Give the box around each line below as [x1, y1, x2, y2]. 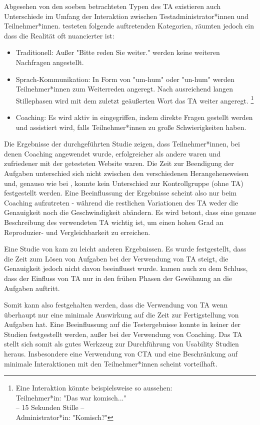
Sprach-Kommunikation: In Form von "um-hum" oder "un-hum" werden [15, 73, 234, 84]
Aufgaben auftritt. [4, 282, 60, 293]
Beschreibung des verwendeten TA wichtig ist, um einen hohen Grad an [4, 216, 223, 227]
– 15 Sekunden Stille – [15, 402, 84, 412]
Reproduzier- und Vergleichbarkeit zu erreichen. [4, 226, 150, 237]
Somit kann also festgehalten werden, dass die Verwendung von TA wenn [4, 299, 228, 310]
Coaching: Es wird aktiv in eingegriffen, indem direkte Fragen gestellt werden [15, 112, 253, 122]
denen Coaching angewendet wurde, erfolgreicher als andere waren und [4, 148, 221, 158]
